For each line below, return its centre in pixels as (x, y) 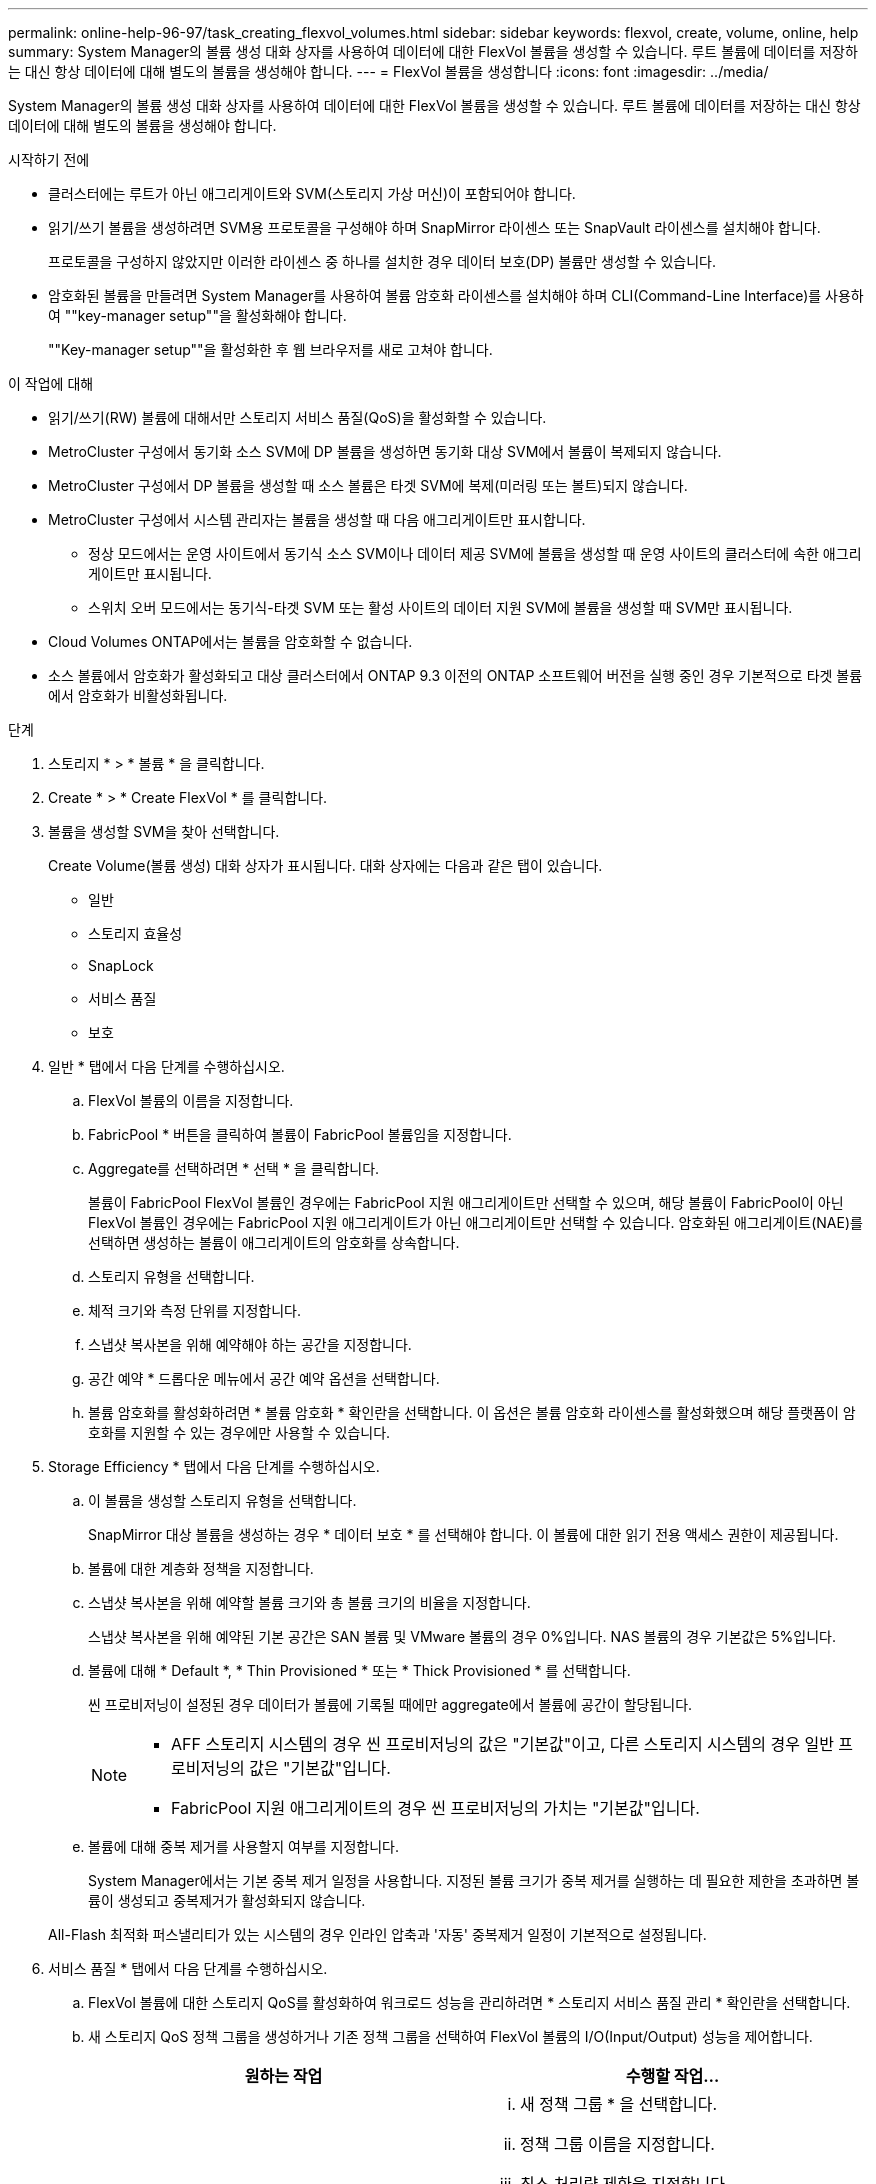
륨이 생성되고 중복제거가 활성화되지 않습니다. (227, 1900)
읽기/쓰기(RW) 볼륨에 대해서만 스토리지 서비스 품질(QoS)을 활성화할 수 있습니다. (297, 417)
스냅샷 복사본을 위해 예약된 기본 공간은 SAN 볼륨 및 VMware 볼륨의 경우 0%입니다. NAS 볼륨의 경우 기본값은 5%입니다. (462, 1636)
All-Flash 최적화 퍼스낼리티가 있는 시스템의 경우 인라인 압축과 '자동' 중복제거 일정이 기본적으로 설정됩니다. (377, 1934)
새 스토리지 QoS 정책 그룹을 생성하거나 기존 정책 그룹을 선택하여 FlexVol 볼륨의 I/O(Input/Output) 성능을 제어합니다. (450, 2036)
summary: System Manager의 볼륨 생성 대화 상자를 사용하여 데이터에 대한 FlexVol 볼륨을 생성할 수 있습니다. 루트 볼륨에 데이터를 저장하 (433, 51)
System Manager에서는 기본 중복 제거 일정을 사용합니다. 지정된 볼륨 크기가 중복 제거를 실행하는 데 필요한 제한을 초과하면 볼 (474, 1880)
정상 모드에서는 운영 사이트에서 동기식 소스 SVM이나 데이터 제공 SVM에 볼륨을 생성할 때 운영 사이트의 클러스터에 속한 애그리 (475, 553)
